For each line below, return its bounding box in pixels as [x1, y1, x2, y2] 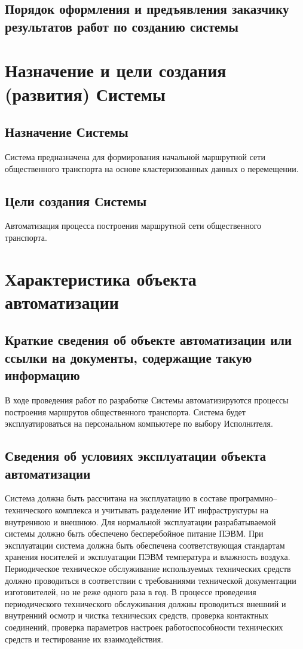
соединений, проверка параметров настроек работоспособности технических [5, 620, 283, 633]
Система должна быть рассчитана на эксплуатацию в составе [5, 492, 227, 504]
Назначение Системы [5, 123, 128, 141]
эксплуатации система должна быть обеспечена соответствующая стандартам [5, 538, 285, 551]
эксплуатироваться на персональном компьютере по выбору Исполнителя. [5, 417, 273, 430]
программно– [229, 492, 277, 504]
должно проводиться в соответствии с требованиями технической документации [5, 574, 296, 586]
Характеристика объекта [5, 266, 197, 290]
